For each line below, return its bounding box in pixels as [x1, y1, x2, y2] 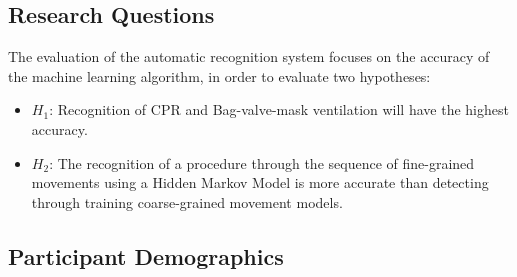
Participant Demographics [8, 240, 284, 271]
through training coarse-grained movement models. [31, 191, 343, 212]
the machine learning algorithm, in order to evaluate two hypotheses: [8, 65, 431, 86]
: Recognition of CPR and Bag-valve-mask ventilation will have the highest [49, 99, 509, 120]
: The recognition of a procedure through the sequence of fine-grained [49, 152, 475, 173]
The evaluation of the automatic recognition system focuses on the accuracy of [8, 46, 490, 67]
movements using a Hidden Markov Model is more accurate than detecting [31, 172, 489, 193]
